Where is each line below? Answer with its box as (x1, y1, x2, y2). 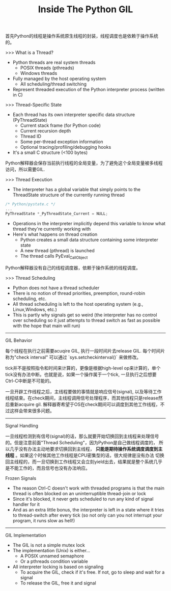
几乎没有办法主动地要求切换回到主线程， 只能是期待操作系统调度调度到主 (9, 446, 163, 452)
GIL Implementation (5, 532, 47, 538)
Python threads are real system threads (12, 60, 96, 66)
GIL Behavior (5, 337, 33, 343)
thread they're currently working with (12, 226, 91, 232)
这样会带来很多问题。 (9, 408, 54, 414)
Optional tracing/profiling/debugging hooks (20, 144, 111, 150)
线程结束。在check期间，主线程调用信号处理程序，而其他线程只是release (5, 395, 159, 401)
